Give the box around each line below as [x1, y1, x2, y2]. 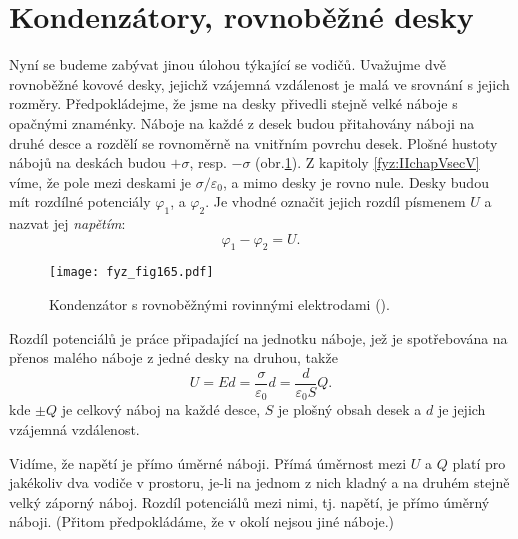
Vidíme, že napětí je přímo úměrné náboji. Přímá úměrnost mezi [9, 452, 407, 473]
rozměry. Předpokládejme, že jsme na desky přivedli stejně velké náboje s [9, 93, 458, 114]
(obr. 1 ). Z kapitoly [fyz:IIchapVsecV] [255, 152, 480, 173]
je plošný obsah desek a [278, 399, 422, 420]
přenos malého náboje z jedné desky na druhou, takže [9, 347, 338, 368]
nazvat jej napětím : [9, 213, 126, 234]
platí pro [452, 452, 506, 473]
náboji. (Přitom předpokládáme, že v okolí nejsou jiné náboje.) [9, 511, 395, 532]
